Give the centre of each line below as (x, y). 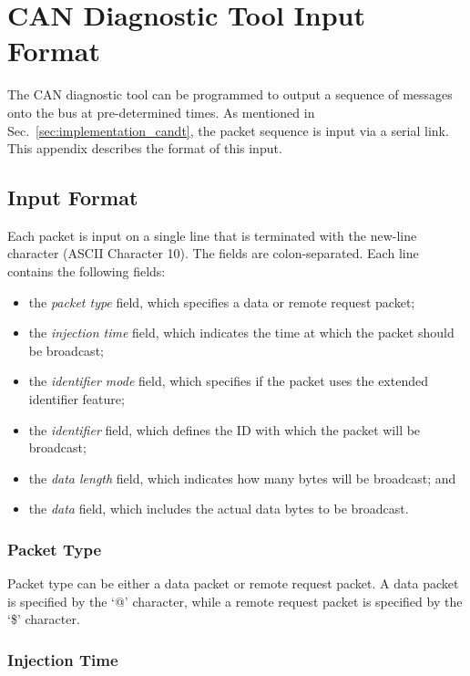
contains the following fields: (87, 271)
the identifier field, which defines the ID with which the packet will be (225, 429)
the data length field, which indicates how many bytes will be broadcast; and (242, 478)
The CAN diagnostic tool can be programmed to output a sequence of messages (230, 94)
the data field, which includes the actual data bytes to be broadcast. (219, 509)
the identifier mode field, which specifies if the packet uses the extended (228, 381)
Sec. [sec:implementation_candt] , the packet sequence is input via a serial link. (228, 130)
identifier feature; (77, 399)
